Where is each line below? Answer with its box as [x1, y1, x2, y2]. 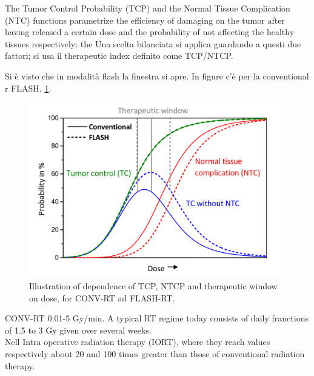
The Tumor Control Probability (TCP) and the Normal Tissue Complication [5, 2, 290, 14]
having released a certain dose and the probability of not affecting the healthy [5, 25, 295, 38]
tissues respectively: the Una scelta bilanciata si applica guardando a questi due [5, 37, 301, 50]
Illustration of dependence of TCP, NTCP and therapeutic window [29, 280, 278, 292]
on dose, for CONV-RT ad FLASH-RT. [29, 291, 175, 304]
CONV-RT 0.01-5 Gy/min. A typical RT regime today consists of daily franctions [5, 312, 309, 324]
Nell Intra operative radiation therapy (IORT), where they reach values [5, 335, 270, 348]
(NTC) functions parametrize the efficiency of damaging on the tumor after [5, 13, 285, 26]
